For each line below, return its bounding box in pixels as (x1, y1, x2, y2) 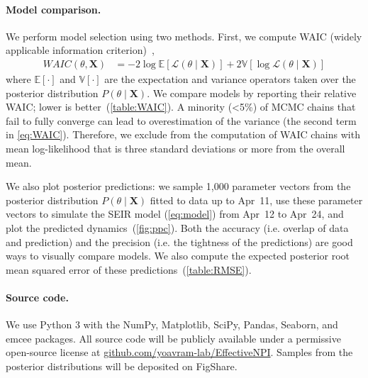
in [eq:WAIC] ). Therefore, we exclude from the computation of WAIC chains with (6, 127, 360, 142)
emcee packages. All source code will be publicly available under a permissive (6, 330, 341, 345)
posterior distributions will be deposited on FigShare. (6, 358, 238, 373)
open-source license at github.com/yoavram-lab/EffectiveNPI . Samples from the (6, 345, 353, 360)
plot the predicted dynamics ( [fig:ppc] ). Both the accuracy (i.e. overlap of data (6, 220, 349, 235)
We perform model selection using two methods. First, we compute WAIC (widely (6, 28, 362, 43)
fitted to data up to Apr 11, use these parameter (150, 192, 363, 207)
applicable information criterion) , (6, 43, 155, 57)
